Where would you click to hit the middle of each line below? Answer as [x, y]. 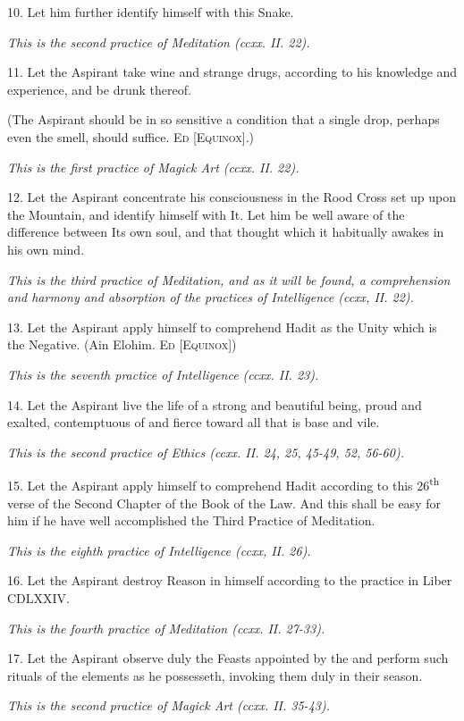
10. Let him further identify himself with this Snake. [151, 12]
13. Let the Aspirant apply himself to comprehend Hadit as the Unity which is [222, 327]
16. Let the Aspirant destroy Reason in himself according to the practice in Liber [230, 580]
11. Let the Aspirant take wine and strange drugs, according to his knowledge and [232, 72]
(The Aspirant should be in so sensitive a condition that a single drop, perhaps [224, 119]
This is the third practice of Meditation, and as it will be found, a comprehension [229, 279]
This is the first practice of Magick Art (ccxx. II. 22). [153, 167]
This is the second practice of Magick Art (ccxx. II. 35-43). [169, 705]
